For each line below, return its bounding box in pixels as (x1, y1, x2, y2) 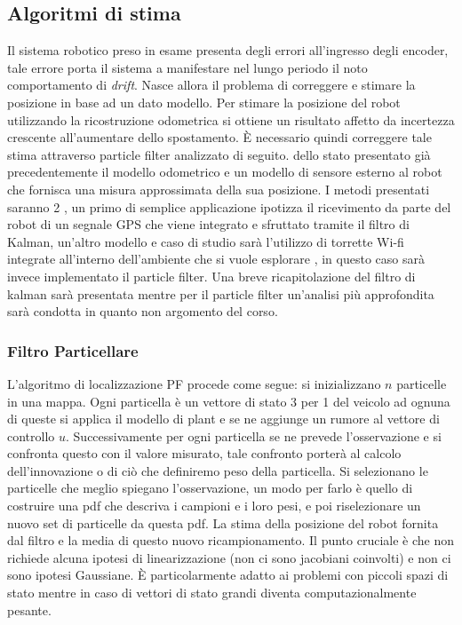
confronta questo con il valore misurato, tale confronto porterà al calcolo (7, 444, 402, 463)
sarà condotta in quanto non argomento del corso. (7, 302, 278, 320)
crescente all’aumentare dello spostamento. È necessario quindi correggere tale (7, 128, 432, 146)
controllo (7, 426, 55, 445)
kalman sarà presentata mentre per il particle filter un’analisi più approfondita (7, 284, 434, 303)
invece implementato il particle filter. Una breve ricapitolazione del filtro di (7, 266, 416, 285)
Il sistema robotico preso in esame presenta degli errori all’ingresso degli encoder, (7, 41, 449, 59)
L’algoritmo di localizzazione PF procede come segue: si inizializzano (7, 374, 381, 392)
